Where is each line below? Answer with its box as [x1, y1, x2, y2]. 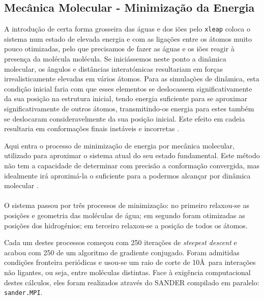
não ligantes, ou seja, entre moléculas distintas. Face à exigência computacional [4, 266, 251, 277]
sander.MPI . [4, 287, 43, 297]
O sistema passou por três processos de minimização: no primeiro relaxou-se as [4, 200, 249, 211]
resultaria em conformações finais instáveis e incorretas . [4, 123, 180, 134]
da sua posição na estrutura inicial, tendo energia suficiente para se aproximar [4, 93, 248, 104]
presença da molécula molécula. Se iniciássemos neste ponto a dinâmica [4, 53, 226, 64]
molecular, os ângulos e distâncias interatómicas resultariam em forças [4, 63, 223, 74]
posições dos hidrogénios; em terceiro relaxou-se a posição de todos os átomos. [4, 220, 248, 230]
